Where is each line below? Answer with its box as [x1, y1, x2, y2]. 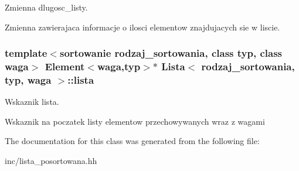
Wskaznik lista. [5, 95, 59, 108]
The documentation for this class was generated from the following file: [5, 135, 260, 147]
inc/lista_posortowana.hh [5, 155, 97, 167]
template [5, 46, 47, 60]
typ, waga [5, 72, 52, 87]
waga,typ [97, 59, 141, 74]
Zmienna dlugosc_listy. [5, 1, 88, 13]
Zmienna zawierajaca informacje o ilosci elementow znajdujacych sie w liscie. [5, 20, 280, 33]
